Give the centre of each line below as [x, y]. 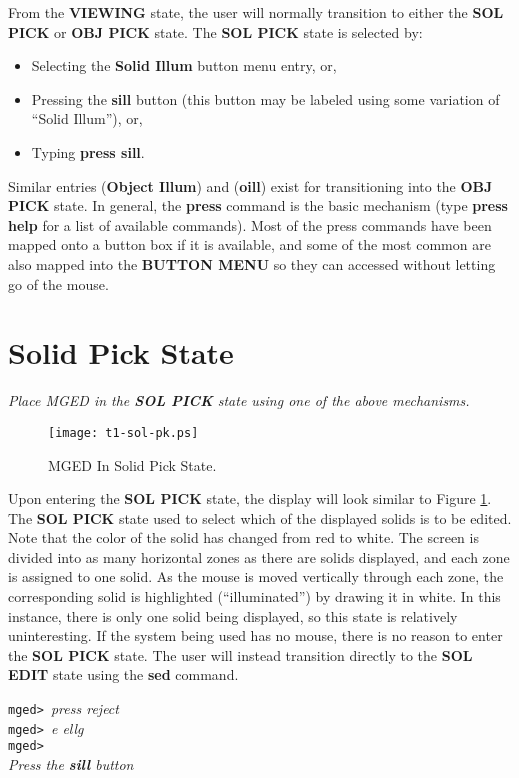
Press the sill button [71, 764]
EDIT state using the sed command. [123, 674]
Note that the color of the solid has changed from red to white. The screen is [243, 537]
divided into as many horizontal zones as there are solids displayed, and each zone [259, 556]
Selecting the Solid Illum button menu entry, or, [184, 65]
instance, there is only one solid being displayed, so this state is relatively [233, 615]
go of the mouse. [58, 283]
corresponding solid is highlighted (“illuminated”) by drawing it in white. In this [254, 596]
